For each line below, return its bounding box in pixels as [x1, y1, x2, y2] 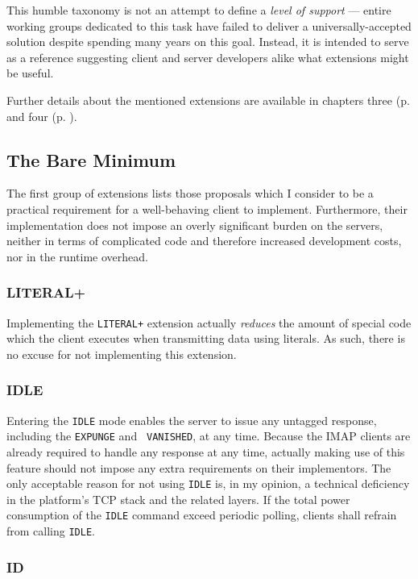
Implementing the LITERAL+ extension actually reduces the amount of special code [6, 314, 412, 331]
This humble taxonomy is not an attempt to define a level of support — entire [6, 2, 391, 18]
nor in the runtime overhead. [6, 248, 148, 265]
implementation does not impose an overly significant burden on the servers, [6, 216, 383, 233]
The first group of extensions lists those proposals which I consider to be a [6, 185, 374, 202]
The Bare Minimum [6, 147, 176, 172]
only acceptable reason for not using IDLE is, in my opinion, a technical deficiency [6, 475, 410, 492]
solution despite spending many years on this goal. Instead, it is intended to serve [6, 33, 409, 50]
